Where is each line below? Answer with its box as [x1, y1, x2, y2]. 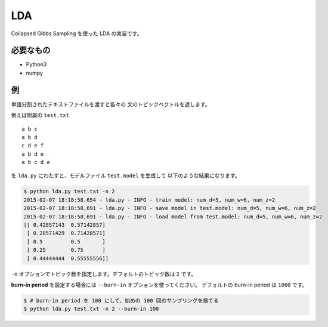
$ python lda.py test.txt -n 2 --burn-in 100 [23, 306, 159, 313]
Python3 [26, 61, 47, 68]
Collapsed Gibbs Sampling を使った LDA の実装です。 [11, 30, 143, 37]
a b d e [21, 150, 44, 158]
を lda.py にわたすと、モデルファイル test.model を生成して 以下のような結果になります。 [11, 172, 241, 179]
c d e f [21, 142, 44, 149]
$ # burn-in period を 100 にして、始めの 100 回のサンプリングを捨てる [23, 297, 219, 304]
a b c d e [21, 159, 50, 166]
